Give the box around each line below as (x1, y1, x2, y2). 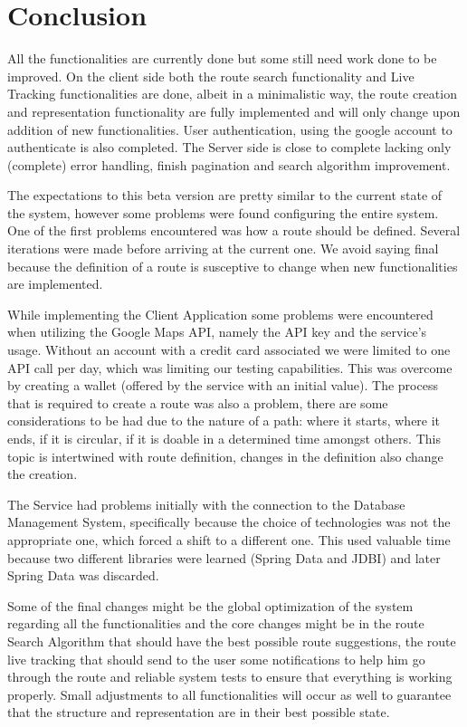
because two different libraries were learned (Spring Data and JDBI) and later (7, 548, 441, 567)
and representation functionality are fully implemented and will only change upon (7, 101, 461, 120)
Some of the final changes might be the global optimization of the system (7, 596, 414, 615)
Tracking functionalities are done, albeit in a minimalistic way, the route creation (7, 84, 457, 103)
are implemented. (7, 274, 103, 293)
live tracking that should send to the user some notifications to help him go (7, 649, 425, 668)
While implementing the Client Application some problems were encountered (7, 304, 434, 323)
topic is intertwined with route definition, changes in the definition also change (7, 446, 443, 465)
